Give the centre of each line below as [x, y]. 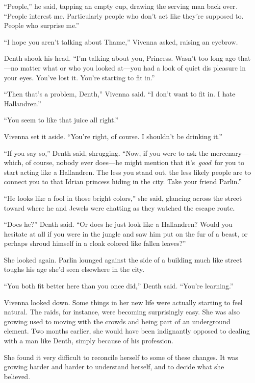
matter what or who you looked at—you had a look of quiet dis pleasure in [133, 67]
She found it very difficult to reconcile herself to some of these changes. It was [121, 357]
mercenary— [229, 153]
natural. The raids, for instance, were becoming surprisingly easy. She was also [122, 312]
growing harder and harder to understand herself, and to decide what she [114, 367]
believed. [17, 376]
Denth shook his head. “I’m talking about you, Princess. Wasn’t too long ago [120, 58]
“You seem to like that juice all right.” [61, 120]
